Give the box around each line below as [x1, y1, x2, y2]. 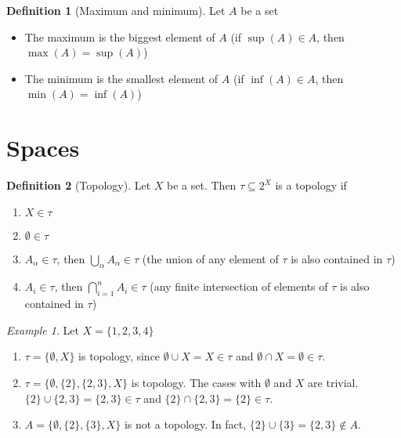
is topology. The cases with [131, 375, 262, 391]
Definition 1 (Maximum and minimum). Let [6, 2, 226, 18]
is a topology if [275, 177, 347, 194]
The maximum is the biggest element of [24, 28, 215, 45]
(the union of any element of [142, 250, 279, 266]
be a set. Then [167, 177, 237, 194]
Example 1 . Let [6, 321, 79, 338]
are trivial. [308, 375, 359, 391]
